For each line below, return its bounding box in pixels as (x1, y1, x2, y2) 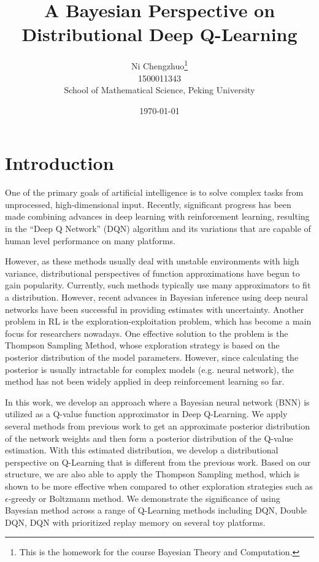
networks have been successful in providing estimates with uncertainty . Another (5, 302, 304, 315)
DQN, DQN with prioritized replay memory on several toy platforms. (5, 515, 266, 528)
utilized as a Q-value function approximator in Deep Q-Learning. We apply (5, 407, 288, 420)
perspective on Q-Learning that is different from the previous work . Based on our (5, 455, 311, 468)
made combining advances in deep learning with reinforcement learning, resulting (5, 210, 310, 223)
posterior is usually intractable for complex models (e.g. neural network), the (5, 363, 294, 375)
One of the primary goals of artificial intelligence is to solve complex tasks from (5, 186, 304, 199)
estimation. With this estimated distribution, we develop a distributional (5, 444, 279, 456)
